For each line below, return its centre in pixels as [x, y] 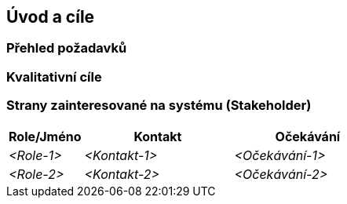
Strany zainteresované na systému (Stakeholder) [159, 106]
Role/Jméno [45, 136]
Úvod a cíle [51, 17]
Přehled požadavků [67, 48]
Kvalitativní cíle [54, 76]
